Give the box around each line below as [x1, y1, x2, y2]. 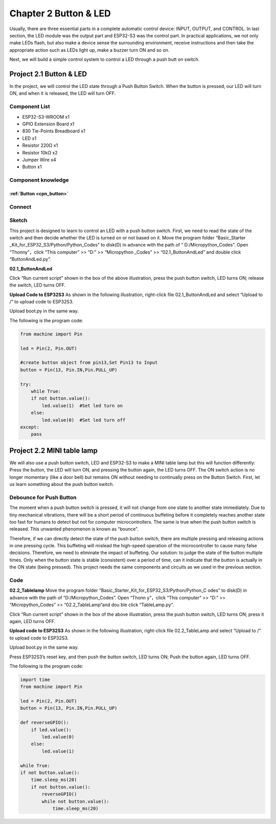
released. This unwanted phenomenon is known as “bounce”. [9, 526, 139, 532]
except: [20, 424, 39, 430]
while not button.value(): [41, 798, 109, 804]
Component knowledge [9, 176, 69, 184]
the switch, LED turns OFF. [9, 282, 66, 288]
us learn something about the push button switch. [9, 481, 114, 487]
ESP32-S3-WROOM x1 [22, 114, 70, 120]
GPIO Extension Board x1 [22, 121, 75, 127]
